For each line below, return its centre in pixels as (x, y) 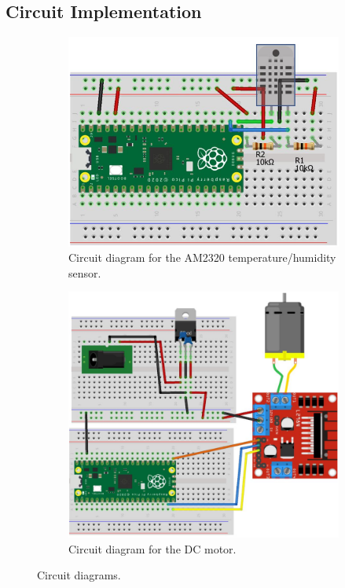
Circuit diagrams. (79, 575)
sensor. (85, 272)
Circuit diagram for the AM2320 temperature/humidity (202, 257)
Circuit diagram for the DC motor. (152, 548)
